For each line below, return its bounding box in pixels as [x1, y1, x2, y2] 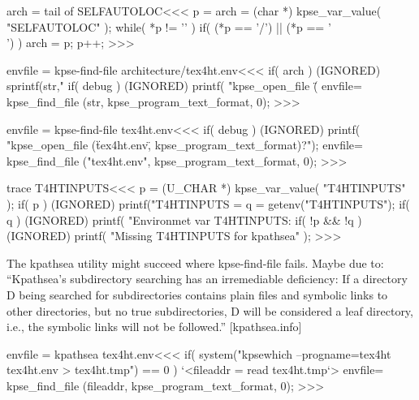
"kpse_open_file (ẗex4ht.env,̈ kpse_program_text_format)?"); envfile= [6, 136, 363, 153]
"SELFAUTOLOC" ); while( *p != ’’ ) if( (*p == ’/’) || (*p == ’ [6, 18, 331, 35]
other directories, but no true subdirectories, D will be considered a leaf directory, [6, 302, 413, 319]
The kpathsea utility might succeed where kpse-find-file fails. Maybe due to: [6, 254, 384, 271]
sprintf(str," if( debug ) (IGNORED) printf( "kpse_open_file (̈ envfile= [6, 77, 362, 94]
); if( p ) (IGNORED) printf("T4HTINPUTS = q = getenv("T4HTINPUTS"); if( [6, 195, 410, 212]
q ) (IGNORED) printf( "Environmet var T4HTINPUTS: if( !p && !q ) [6, 211, 362, 228]
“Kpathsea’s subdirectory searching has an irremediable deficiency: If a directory [6, 270, 408, 287]
